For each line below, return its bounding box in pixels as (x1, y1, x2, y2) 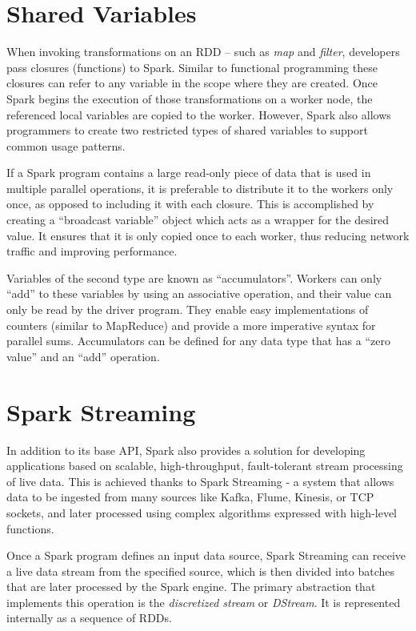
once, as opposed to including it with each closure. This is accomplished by (6, 195, 374, 212)
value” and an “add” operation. (6, 348, 160, 364)
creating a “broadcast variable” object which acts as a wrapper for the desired (6, 211, 390, 228)
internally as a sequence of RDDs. (6, 609, 172, 626)
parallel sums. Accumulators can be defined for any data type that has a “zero (6, 332, 390, 349)
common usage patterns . (6, 137, 126, 154)
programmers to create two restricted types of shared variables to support (6, 122, 368, 139)
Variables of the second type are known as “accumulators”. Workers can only (6, 269, 382, 286)
